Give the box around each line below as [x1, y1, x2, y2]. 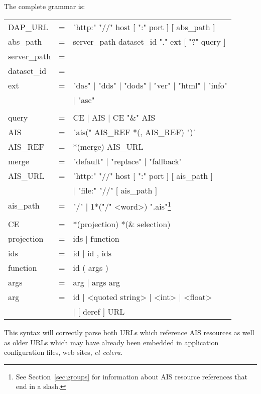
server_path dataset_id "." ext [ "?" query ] [73, 35, 226, 47]
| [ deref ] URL [73, 305, 125, 317]
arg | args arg [73, 276, 120, 288]
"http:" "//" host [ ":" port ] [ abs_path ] [73, 21, 215, 33]
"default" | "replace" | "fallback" [73, 155, 182, 167]
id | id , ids [73, 247, 112, 259]
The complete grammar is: [4, 1, 85, 11]
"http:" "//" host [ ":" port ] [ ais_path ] [73, 169, 213, 181]
